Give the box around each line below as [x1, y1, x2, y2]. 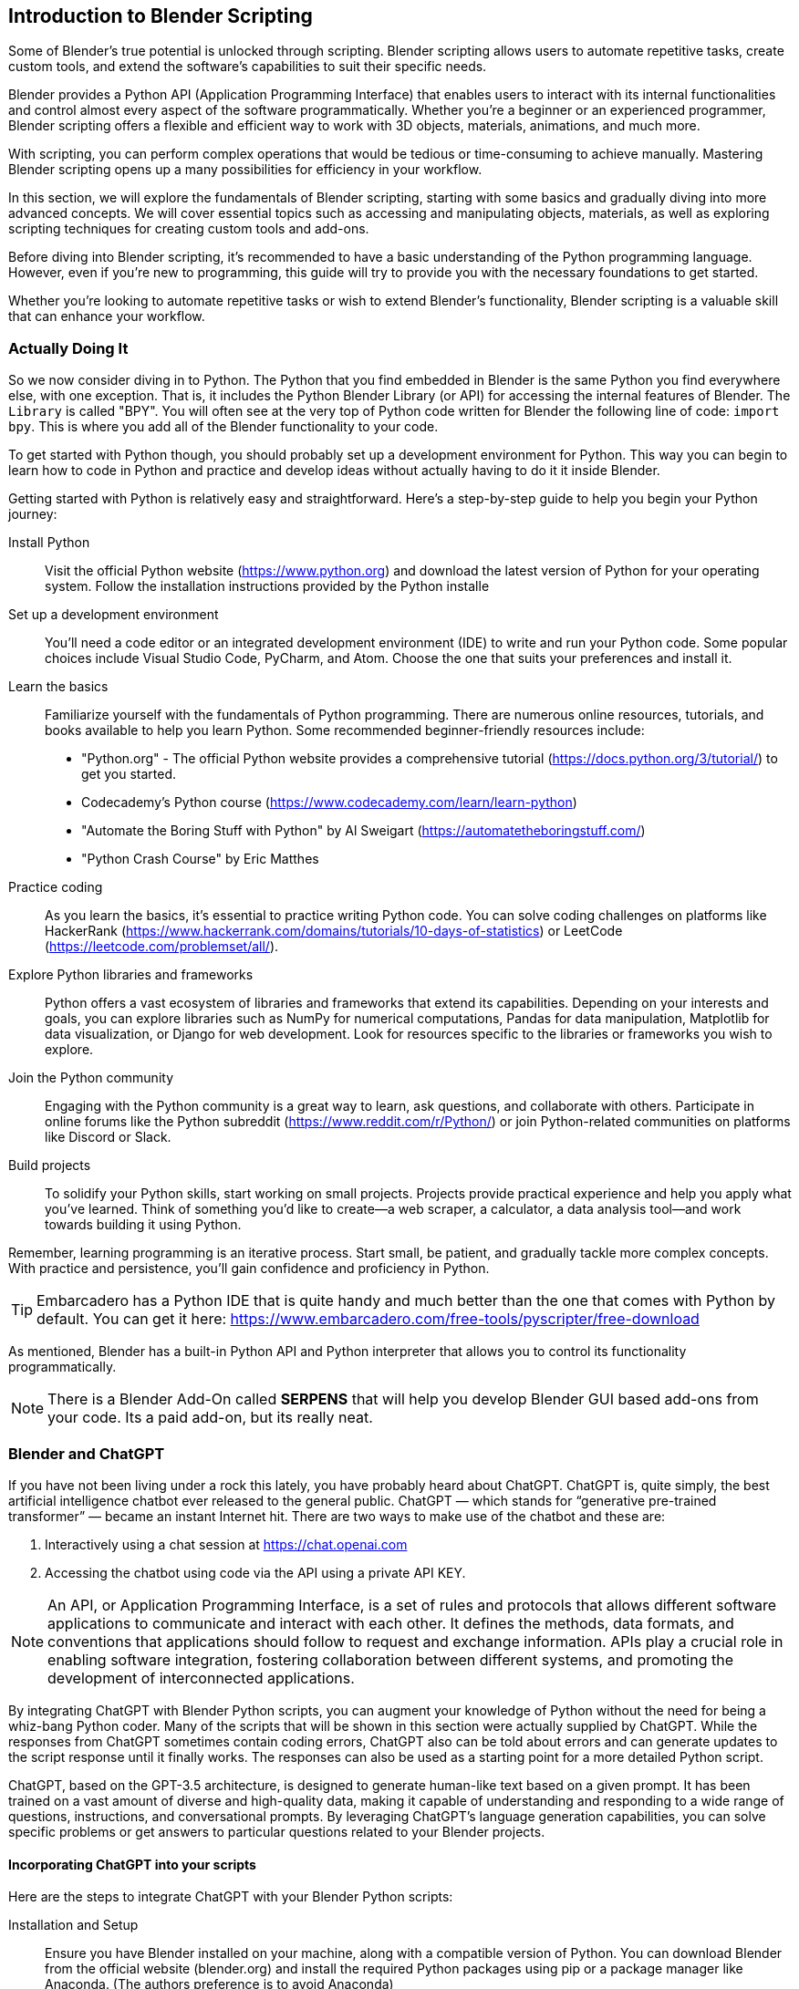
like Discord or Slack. [45, 1129, 171, 1145]
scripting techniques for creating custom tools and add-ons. [8, 221, 369, 237]
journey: [8, 506, 57, 523]
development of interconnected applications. [47, 1668, 355, 1687]
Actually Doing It [8, 338, 129, 357]
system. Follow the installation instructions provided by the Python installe [45, 578, 490, 595]
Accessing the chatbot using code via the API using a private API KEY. [45, 1564, 466, 1580]
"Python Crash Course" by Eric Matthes [81, 851, 319, 867]
